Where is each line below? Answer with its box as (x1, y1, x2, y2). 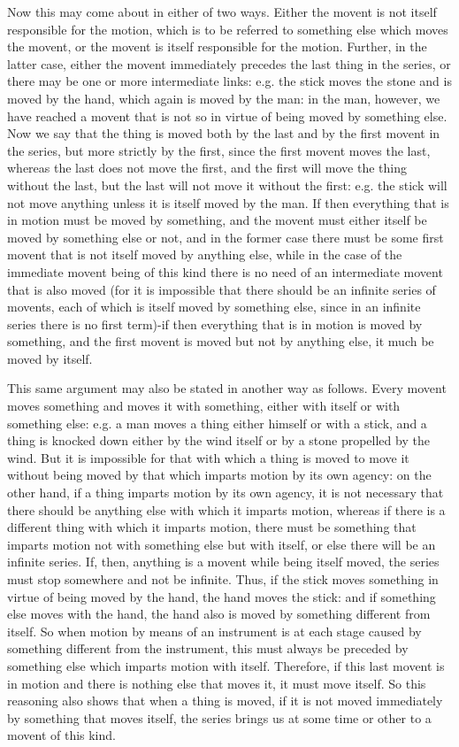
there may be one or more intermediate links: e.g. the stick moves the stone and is (7, 72, 452, 90)
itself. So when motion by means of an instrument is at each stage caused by (7, 621, 422, 640)
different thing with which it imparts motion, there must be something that (7, 518, 417, 536)
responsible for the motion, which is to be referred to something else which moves (7, 19, 448, 38)
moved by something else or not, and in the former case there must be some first (7, 227, 444, 246)
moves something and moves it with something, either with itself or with (7, 397, 401, 415)
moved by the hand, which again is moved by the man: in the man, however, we (7, 89, 440, 107)
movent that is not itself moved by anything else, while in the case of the (7, 245, 402, 264)
